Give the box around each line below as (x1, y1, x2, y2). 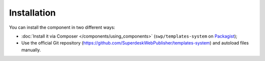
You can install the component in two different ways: (9, 24, 115, 30)
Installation (9, 7, 56, 18)
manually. (21, 47, 41, 53)
